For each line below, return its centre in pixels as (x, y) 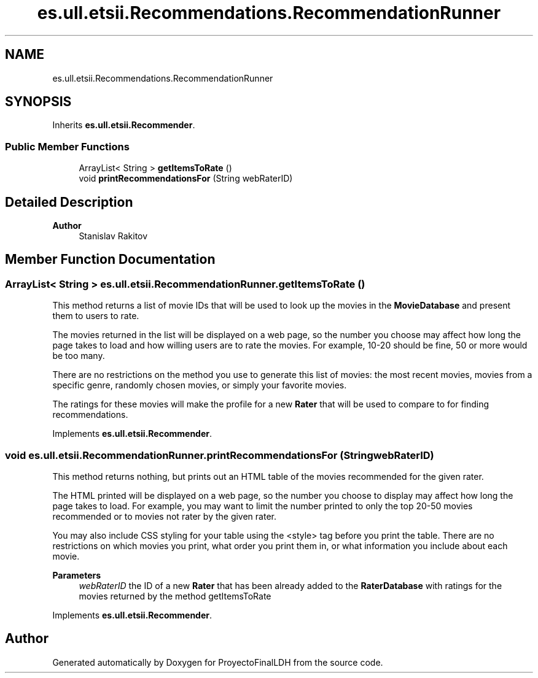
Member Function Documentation (110, 260)
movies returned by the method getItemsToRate (175, 596)
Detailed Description (69, 202)
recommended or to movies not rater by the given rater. (164, 516)
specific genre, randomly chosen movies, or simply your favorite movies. (200, 385)
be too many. (79, 356)
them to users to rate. (96, 316)
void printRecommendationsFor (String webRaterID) (186, 179)
